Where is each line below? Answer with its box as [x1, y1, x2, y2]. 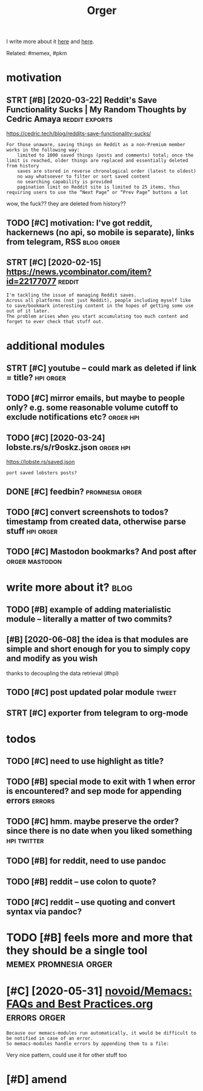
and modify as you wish [6, 653, 98, 664]
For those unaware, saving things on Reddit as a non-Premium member [6, 142, 186, 148]
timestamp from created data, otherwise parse [6, 516, 187, 526]
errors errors [6, 796, 55, 806]
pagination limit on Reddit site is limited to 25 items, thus [17, 184, 181, 190]
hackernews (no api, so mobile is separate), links [6, 227, 195, 237]
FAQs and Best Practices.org [6, 997, 153, 1011]
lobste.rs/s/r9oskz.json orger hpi [6, 442, 131, 452]
